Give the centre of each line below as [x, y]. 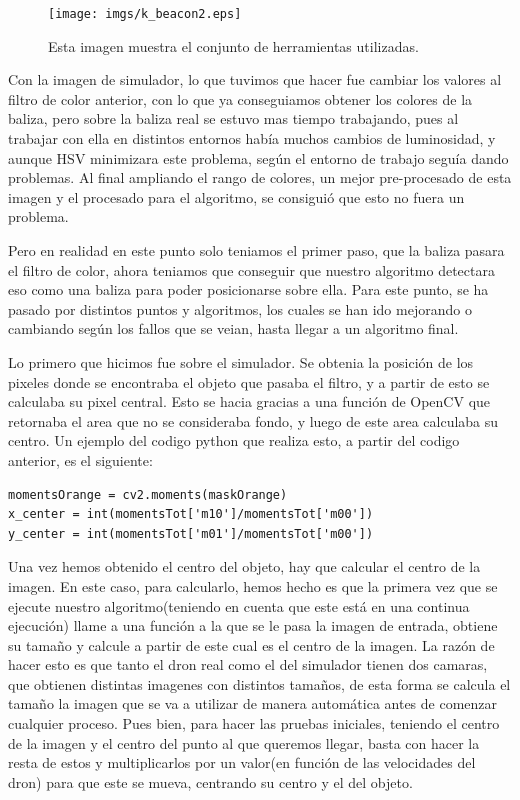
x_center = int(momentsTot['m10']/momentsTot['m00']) [191, 514]
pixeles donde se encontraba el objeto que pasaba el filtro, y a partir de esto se [249, 381]
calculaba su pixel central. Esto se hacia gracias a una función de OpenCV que [249, 401]
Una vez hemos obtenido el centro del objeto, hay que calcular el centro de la [244, 566]
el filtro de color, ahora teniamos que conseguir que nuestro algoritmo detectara [251, 269]
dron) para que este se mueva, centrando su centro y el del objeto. [210, 781]
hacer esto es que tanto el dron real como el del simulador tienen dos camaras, [248, 664]
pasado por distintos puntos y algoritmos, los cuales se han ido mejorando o [240, 308]
